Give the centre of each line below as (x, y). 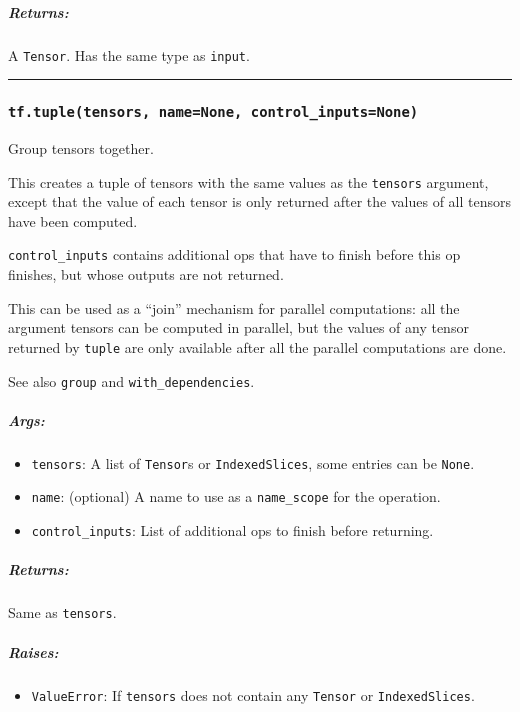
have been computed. (73, 220)
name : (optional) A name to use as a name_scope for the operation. (236, 496)
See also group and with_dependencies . (131, 380)
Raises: (33, 651)
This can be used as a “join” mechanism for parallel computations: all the (234, 307)
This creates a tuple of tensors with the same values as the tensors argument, (248, 181)
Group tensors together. (81, 148)
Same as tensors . (62, 612)
